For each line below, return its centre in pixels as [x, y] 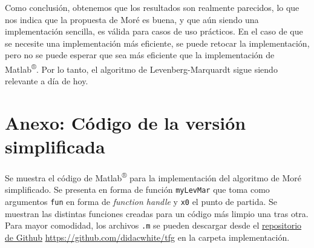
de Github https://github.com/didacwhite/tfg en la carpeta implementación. [147, 237]
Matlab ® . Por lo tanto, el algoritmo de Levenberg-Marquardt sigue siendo [141, 68]
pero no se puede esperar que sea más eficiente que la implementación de [140, 55]
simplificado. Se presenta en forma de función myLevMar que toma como [137, 189]
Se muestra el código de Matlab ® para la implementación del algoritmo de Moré [153, 177]
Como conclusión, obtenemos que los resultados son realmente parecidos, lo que [152, 7]
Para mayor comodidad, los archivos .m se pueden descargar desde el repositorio [153, 225]
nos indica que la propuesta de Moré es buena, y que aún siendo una [132, 19]
